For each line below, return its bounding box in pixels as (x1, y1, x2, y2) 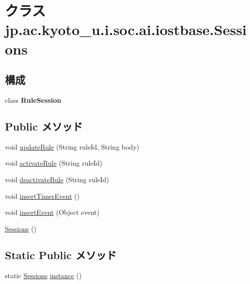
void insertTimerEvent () (5, 190, 80, 201)
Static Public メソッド (5, 247, 116, 262)
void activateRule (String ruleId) (5, 158, 102, 168)
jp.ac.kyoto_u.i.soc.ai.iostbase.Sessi (5, 19, 247, 39)
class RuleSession (5, 95, 61, 105)
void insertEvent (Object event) (5, 207, 99, 217)
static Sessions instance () (5, 270, 82, 280)
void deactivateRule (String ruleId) (5, 174, 109, 184)
